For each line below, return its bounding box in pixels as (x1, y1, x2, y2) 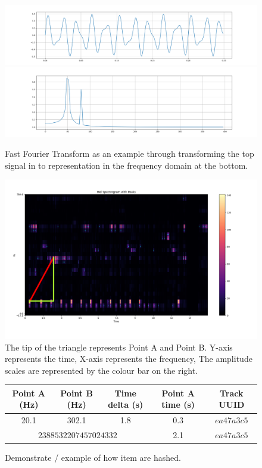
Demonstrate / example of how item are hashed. (5, 451, 181, 464)
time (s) (161, 398, 195, 411)
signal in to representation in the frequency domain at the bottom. (5, 159, 248, 171)
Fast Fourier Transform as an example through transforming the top (5, 147, 254, 160)
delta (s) (108, 398, 144, 411)
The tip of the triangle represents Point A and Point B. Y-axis (5, 340, 233, 353)
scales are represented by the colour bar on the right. (5, 364, 198, 376)
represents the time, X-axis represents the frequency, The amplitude (5, 352, 252, 365)
